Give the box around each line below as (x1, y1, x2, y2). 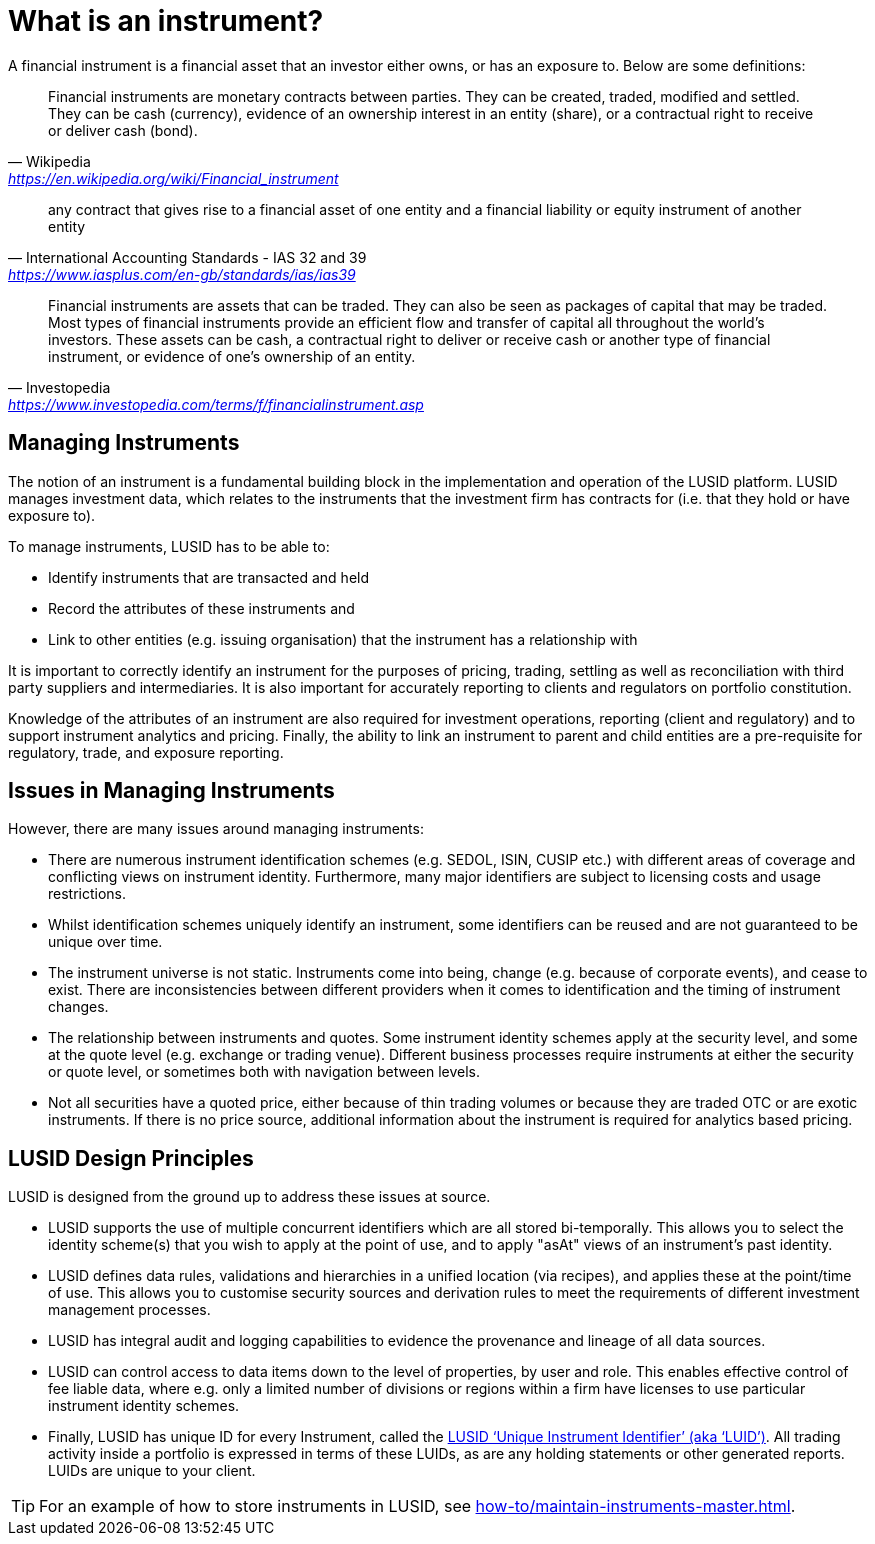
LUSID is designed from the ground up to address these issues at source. (8, 1188, 491, 1206)
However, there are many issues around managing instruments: (8, 820, 424, 838)
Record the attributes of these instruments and (48, 599, 355, 617)
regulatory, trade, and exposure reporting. (8, 743, 284, 761)
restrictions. (48, 885, 127, 903)
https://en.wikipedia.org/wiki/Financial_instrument (8, 169, 339, 187)
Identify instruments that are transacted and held (48, 568, 370, 586)
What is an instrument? (8, 4, 324, 38)
